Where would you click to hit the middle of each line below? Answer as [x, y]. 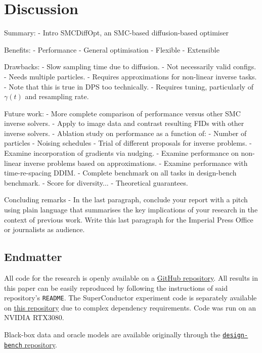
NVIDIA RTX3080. [34, 317]
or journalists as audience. [45, 229]
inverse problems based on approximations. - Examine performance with [136, 163]
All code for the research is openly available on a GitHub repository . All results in [131, 278]
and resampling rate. [57, 96]
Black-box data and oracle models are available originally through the [112, 335]
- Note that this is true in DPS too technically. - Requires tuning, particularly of [129, 86]
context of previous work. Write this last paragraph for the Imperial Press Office [129, 219]
